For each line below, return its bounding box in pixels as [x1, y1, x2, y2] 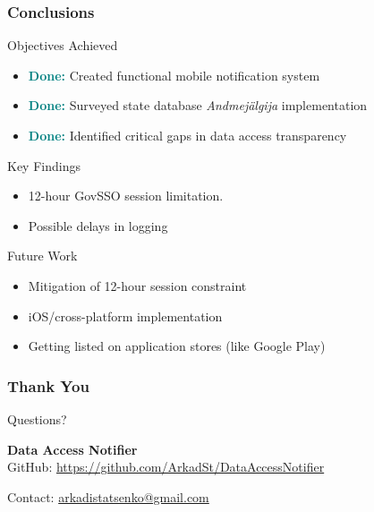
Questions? [7, 409, 67, 428]
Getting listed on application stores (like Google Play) [28, 337, 326, 355]
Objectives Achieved [7, 36, 118, 55]
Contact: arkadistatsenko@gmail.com [7, 487, 209, 506]
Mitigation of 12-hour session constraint [28, 276, 247, 294]
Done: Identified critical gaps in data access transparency [28, 126, 347, 144]
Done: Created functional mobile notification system [28, 65, 320, 84]
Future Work [7, 246, 78, 265]
